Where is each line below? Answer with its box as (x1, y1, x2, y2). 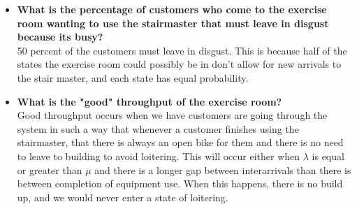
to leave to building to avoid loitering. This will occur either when (17, 148, 300, 163)
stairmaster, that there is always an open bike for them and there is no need (17, 135, 344, 150)
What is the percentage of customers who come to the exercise (17, 2, 327, 16)
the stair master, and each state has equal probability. (17, 70, 249, 85)
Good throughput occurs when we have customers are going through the (17, 108, 328, 122)
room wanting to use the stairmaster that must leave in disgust (17, 15, 329, 30)
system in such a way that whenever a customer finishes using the (17, 121, 299, 136)
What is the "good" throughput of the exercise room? (17, 94, 282, 108)
